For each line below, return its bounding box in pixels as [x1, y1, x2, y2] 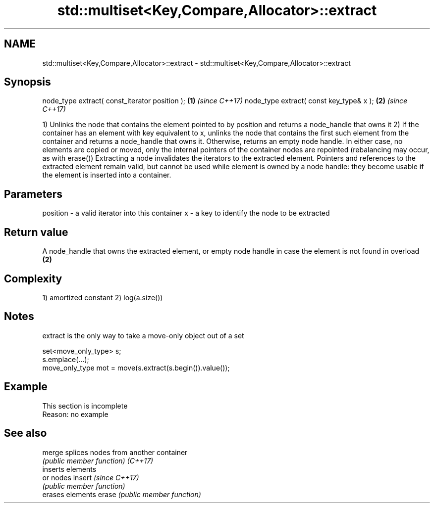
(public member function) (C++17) [42, 456, 154, 465]
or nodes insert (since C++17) [42, 473, 139, 482]
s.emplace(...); [42, 355, 89, 364]
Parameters [4, 187, 62, 200]
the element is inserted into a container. [42, 171, 171, 180]
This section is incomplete [42, 401, 128, 410]
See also [4, 427, 47, 440]
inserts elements [42, 464, 97, 473]
